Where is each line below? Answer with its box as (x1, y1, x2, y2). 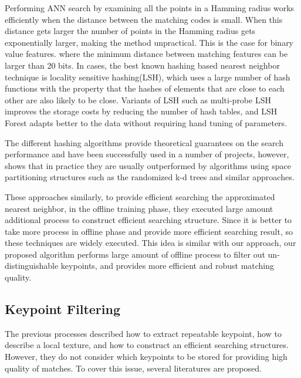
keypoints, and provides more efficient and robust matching (60, 259, 275, 272)
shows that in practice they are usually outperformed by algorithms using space (5, 159, 291, 171)
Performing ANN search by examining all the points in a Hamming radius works (5, 2, 295, 14)
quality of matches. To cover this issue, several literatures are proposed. (5, 362, 262, 374)
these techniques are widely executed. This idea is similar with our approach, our (5, 237, 296, 249)
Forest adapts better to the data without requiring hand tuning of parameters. (5, 116, 288, 129)
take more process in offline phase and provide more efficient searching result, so (5, 225, 293, 237)
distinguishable (5, 259, 59, 272)
